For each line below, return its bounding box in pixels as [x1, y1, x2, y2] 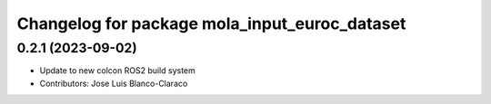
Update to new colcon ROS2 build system [39, 65, 195, 76]
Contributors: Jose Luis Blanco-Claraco [39, 78, 188, 89]
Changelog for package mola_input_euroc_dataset [16, 14, 406, 33]
